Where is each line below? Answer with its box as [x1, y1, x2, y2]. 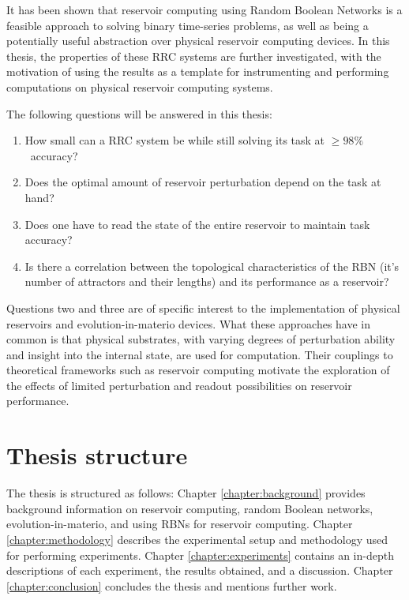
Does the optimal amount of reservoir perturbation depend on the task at [24, 174, 381, 190]
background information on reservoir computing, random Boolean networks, [6, 500, 373, 516]
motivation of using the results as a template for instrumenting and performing [6, 63, 389, 80]
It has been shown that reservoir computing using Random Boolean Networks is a [6, 2, 403, 17]
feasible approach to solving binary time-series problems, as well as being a [6, 17, 369, 33]
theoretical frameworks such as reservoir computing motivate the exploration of [6, 362, 390, 378]
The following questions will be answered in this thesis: [6, 105, 272, 122]
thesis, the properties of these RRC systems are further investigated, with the [6, 47, 381, 64]
